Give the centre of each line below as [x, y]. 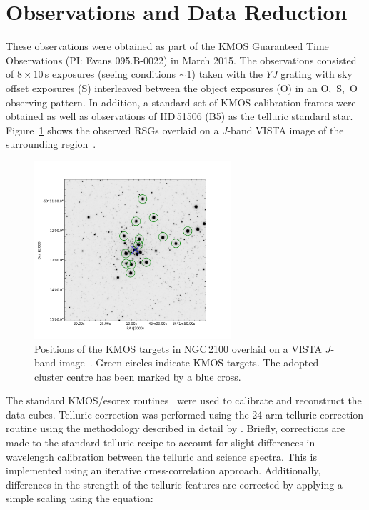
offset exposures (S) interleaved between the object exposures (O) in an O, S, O [182, 87]
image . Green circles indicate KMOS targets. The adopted [189, 362]
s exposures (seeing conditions [110, 74]
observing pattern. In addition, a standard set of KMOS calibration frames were [181, 102]
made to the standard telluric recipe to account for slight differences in [161, 442]
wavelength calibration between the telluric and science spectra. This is [161, 456]
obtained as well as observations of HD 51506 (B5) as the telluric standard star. [180, 116]
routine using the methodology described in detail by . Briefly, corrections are [176, 428]
